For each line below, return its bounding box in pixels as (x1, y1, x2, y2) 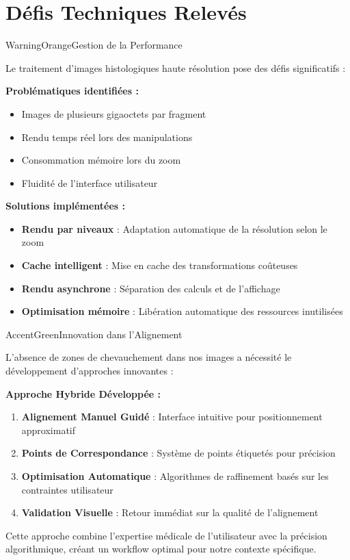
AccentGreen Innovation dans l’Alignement (5, 327, 183, 341)
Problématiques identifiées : (5, 84, 139, 98)
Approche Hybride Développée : (5, 386, 161, 400)
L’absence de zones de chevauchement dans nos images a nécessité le (5, 350, 292, 364)
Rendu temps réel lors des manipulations (21, 129, 193, 144)
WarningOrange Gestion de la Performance (5, 38, 183, 52)
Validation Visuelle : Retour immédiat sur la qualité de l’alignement (21, 505, 319, 520)
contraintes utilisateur (21, 482, 113, 496)
